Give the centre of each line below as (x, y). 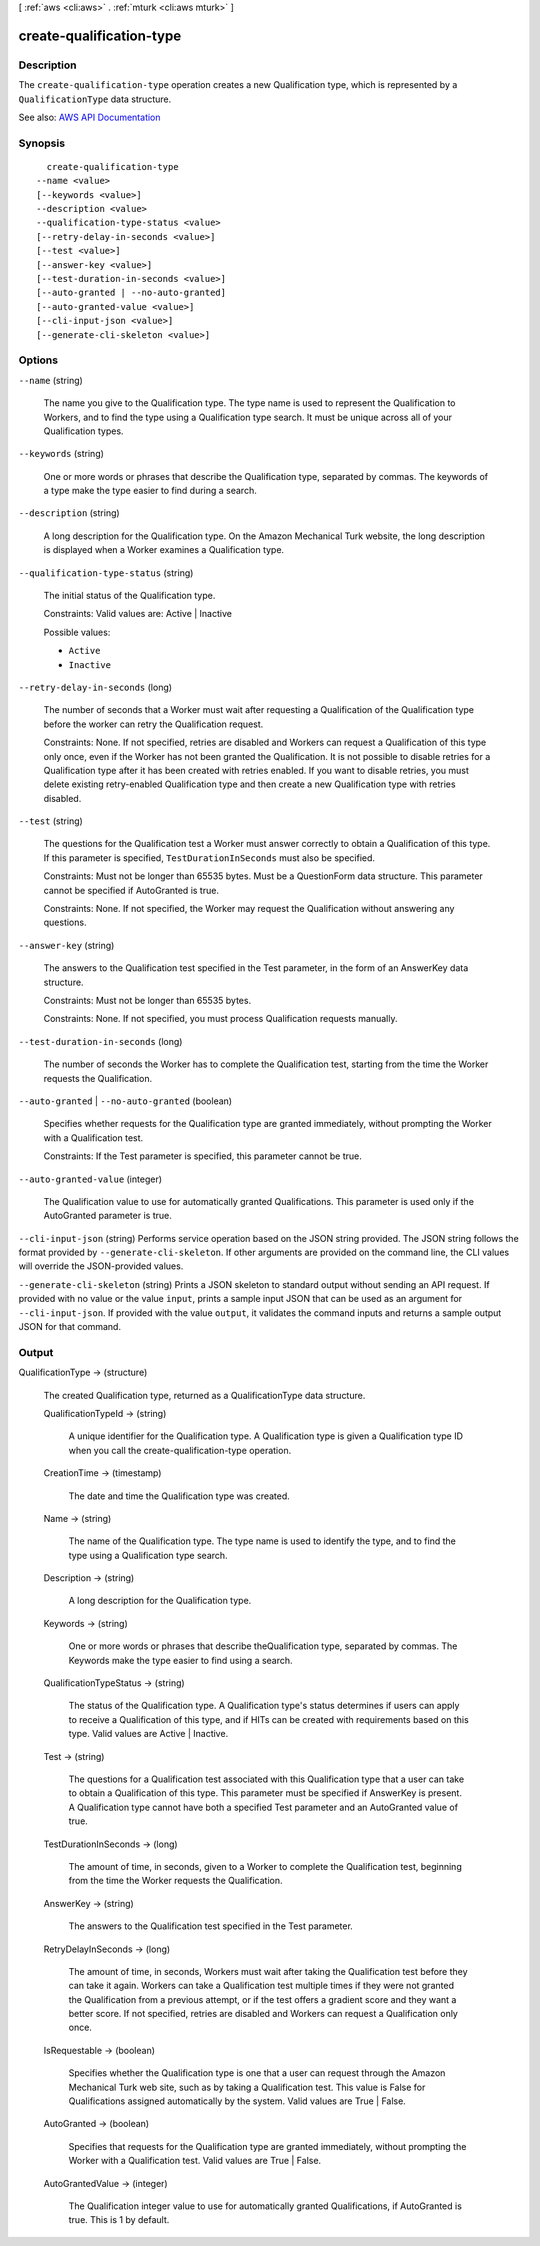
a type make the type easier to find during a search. (150, 491)
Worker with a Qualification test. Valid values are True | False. (195, 2161)
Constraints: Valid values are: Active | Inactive (137, 614)
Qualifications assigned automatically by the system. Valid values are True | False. (237, 2101)
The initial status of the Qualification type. (129, 596)
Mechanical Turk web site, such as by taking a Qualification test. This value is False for (247, 2087)
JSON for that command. (70, 1327)
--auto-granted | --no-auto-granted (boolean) (125, 1101)
